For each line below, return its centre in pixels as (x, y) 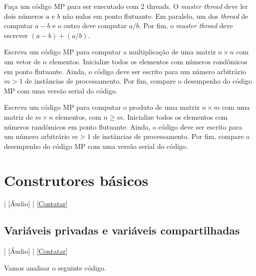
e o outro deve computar (90, 25)
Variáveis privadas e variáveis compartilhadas (122, 230)
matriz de (19, 116)
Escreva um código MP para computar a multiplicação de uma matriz (110, 52)
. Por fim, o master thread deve (186, 25)
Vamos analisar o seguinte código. (55, 267)
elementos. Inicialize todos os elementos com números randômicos (148, 61)
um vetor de (22, 61)
